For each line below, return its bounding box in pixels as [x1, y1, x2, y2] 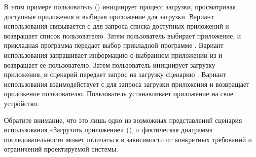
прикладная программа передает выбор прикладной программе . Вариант [4, 40, 223, 50]
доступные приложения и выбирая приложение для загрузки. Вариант [4, 11, 214, 21]
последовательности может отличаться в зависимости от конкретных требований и [4, 134, 252, 144]
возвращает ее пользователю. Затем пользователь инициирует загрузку [4, 59, 216, 70]
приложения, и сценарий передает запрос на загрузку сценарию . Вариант [4, 69, 226, 79]
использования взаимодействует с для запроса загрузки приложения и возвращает [4, 78, 250, 89]
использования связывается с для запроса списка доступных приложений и [4, 21, 229, 31]
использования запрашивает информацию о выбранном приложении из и [4, 49, 222, 60]
